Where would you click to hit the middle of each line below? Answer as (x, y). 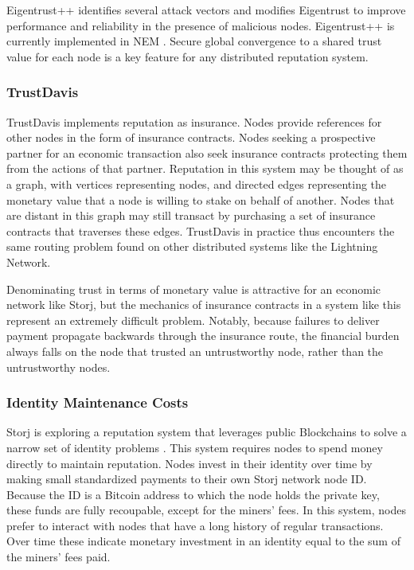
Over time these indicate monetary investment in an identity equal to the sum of (203, 541)
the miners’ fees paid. (59, 557)
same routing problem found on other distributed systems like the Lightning (192, 246)
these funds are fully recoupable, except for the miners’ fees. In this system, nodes (207, 510)
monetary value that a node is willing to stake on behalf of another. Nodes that (201, 199)
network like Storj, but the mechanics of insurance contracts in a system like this (204, 305)
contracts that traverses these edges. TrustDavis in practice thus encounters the (201, 230)
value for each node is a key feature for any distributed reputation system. (187, 56)
